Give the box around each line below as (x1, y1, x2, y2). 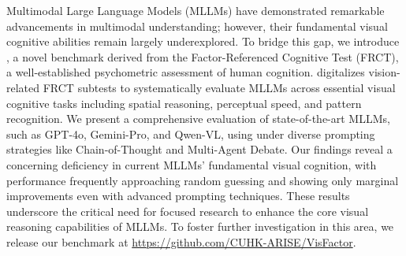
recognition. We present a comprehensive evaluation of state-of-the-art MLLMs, (6, 110, 390, 127)
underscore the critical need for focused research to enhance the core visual (6, 202, 369, 219)
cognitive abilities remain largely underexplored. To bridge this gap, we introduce (6, 33, 400, 50)
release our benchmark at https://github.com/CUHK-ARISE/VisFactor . (6, 233, 356, 250)
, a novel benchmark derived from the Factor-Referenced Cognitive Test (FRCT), (6, 48, 399, 65)
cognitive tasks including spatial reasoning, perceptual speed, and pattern (6, 95, 362, 111)
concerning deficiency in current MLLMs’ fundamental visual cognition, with (6, 156, 377, 173)
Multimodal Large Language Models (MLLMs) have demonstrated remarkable (6, 2, 385, 18)
